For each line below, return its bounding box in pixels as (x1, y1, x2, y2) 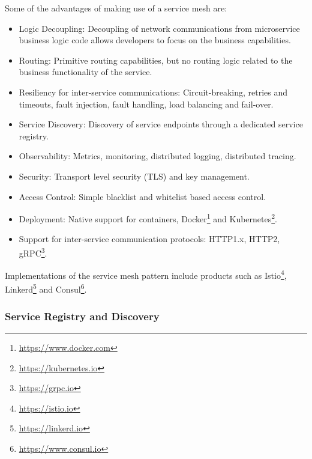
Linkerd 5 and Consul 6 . (5, 281, 87, 296)
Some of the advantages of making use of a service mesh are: (5, 2, 227, 14)
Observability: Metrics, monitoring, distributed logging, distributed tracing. (19, 150, 296, 162)
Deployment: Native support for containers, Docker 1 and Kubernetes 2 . (19, 211, 278, 225)
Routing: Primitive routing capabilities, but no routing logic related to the (19, 53, 293, 66)
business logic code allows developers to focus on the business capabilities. (19, 34, 291, 46)
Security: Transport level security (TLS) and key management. (19, 169, 250, 182)
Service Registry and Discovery (5, 308, 160, 323)
